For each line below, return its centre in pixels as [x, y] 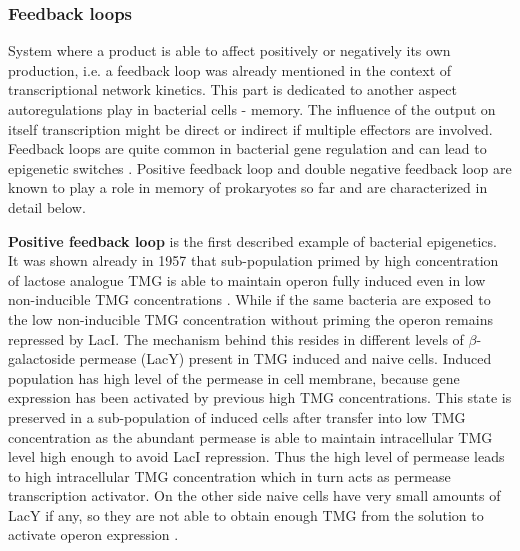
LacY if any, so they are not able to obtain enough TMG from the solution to [246, 514]
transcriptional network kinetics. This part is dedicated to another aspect [232, 89]
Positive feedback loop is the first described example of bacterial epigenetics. [252, 240]
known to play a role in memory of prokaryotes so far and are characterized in [248, 187]
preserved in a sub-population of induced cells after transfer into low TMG [237, 416]
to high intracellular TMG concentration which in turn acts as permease [229, 475]
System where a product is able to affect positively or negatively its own [229, 50]
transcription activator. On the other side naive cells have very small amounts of [254, 495]
